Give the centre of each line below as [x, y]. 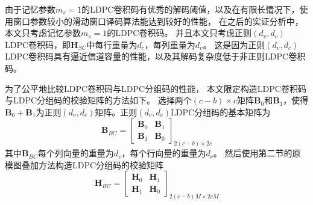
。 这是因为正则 [234, 44]
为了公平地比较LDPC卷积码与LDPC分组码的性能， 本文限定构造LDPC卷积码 [156, 88]
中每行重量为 [112, 44]
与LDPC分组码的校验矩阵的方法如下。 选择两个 [98, 100]
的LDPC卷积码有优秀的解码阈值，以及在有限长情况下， [191, 9]
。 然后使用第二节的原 [257, 153]
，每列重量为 [170, 44]
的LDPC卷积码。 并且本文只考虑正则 [179, 33]
